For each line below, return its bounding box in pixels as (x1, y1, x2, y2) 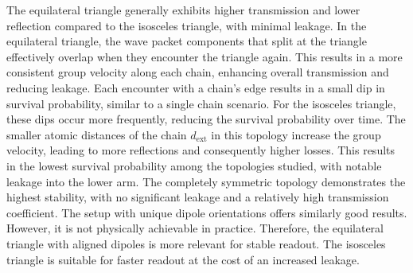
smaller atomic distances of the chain (6, 126, 187, 142)
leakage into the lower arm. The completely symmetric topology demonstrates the (6, 173, 406, 189)
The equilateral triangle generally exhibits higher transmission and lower (6, 2, 360, 18)
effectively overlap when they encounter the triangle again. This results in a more (6, 48, 403, 64)
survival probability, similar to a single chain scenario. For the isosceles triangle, (6, 95, 396, 111)
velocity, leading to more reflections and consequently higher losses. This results (6, 142, 395, 158)
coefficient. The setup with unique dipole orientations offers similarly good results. (6, 204, 407, 220)
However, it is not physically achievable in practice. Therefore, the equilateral (6, 220, 384, 236)
